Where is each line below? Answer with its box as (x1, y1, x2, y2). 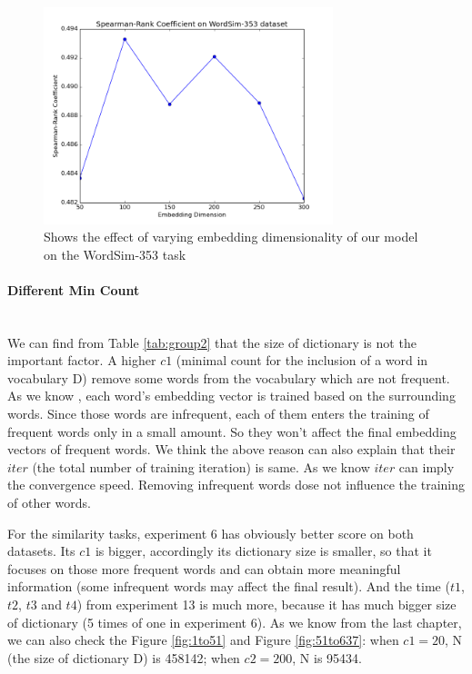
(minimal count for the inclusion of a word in (176, 351, 428, 370)
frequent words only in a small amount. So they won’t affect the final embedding (7, 421, 457, 441)
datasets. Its (7, 541, 75, 560)
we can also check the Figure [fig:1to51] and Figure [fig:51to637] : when (7, 630, 399, 649)
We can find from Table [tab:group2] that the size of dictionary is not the (7, 332, 417, 352)
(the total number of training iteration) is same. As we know (32, 457, 370, 476)
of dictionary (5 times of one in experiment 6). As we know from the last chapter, (7, 612, 462, 631)
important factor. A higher (7, 351, 156, 370)
